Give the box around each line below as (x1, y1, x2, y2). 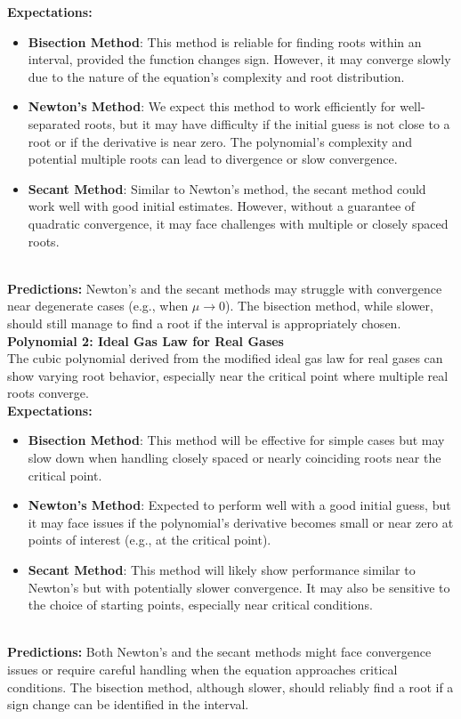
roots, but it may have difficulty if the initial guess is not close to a (84, 114, 450, 133)
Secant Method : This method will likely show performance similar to (28, 561, 416, 579)
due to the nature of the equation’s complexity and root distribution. (28, 67, 405, 85)
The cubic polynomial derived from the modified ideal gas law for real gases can (7, 349, 443, 368)
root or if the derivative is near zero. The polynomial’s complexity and (28, 132, 413, 150)
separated (28, 114, 81, 133)
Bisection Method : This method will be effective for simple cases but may (28, 431, 445, 449)
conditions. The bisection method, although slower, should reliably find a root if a (7, 677, 454, 696)
